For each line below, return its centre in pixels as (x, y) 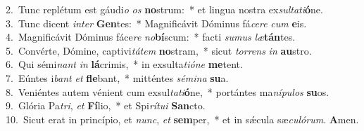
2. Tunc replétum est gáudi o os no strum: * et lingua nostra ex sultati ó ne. (164, 9)
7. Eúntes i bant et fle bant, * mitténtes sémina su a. (117, 77)
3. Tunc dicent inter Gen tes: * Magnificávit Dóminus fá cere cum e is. (156, 23)
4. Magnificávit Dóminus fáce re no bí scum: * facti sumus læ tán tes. (151, 37)
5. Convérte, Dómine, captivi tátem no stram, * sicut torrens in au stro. (159, 50)
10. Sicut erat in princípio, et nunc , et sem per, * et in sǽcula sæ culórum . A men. (182, 119)
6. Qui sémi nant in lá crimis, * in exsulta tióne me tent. (124, 64)
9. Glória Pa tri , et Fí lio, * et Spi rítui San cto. (106, 105)
